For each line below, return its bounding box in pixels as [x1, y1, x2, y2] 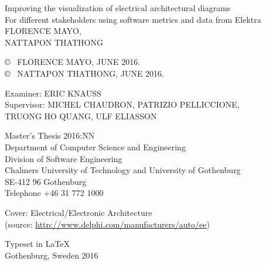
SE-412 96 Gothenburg [5, 175, 87, 187]
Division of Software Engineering [5, 152, 122, 164]
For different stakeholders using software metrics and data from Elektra [5, 13, 261, 25]
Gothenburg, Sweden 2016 [5, 249, 98, 261]
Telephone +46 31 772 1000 [5, 187, 104, 199]
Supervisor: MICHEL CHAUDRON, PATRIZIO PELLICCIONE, [5, 98, 240, 111]
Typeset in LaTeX [5, 238, 70, 250]
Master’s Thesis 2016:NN [5, 129, 95, 142]
